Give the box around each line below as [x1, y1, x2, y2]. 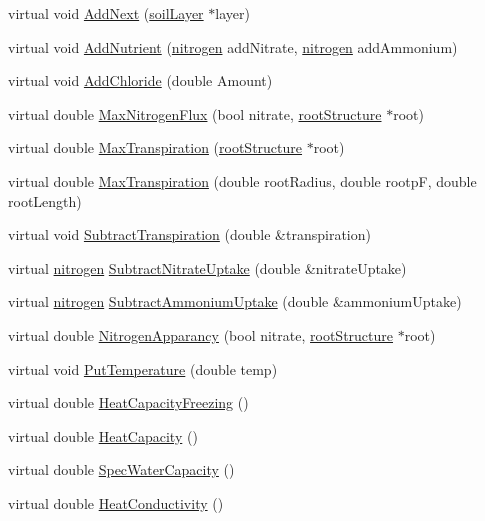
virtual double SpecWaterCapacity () [8, 459, 235, 480]
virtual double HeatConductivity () [8, 492, 224, 513]
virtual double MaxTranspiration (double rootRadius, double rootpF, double [8, 170, 477, 191]
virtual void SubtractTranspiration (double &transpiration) [8, 224, 371, 245]
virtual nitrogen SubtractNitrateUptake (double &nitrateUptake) [8, 257, 407, 278]
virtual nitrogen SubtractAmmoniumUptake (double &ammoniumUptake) [8, 291, 462, 312]
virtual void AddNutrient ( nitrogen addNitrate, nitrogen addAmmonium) [8, 36, 458, 57]
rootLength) [8, 190, 82, 211]
